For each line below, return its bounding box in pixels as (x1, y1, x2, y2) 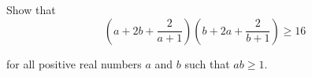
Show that (6, 2, 56, 17)
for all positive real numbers (6, 55, 142, 71)
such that (184, 55, 230, 71)
